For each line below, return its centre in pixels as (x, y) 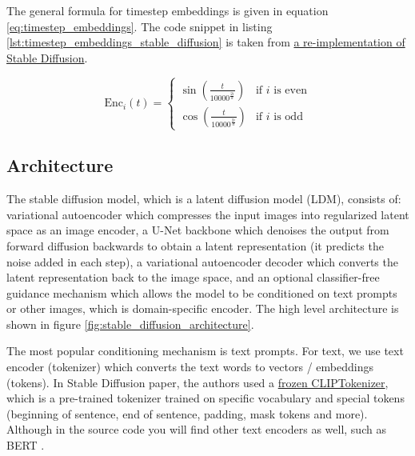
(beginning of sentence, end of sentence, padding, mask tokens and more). (187, 413)
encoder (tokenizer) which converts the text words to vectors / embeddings (190, 367)
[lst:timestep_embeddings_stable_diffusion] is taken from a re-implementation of (206, 42)
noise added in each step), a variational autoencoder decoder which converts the (202, 261)
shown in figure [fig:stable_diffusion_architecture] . (130, 324)
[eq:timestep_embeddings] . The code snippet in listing (140, 26)
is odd (288, 116)
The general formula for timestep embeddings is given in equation (168, 10)
